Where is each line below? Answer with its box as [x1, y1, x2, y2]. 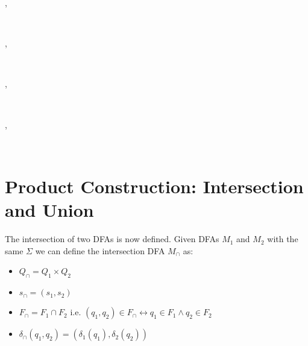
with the [267, 232, 298, 245]
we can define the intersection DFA [35, 244, 165, 257]
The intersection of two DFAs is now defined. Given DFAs [5, 232, 219, 245]
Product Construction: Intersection [5, 173, 304, 198]
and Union [5, 197, 94, 222]
